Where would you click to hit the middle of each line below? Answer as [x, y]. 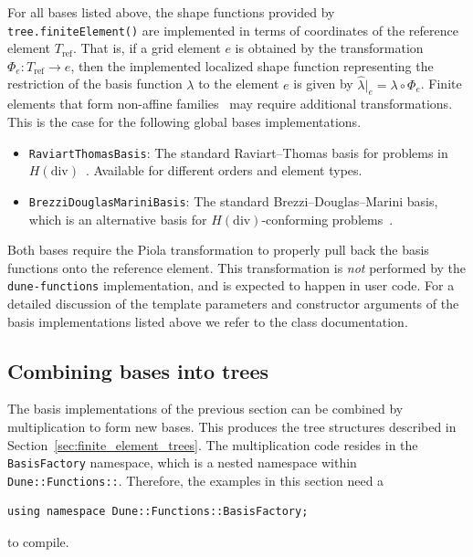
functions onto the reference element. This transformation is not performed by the [237, 267]
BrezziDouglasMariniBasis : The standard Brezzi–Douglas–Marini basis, [233, 200]
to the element [239, 84]
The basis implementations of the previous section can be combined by [205, 409]
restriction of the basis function [95, 84]
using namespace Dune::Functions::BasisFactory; [158, 512]
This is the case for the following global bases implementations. [184, 122]
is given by [323, 84]
